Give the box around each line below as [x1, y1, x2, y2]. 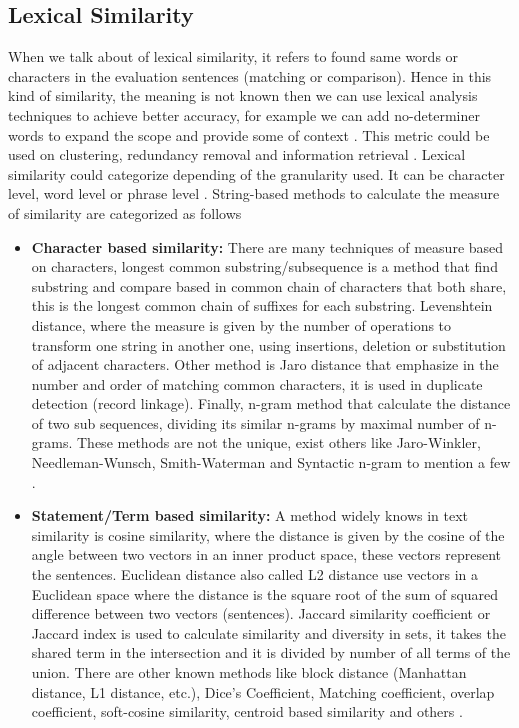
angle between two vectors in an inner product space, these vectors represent [31, 544, 501, 565]
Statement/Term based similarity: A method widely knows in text [31, 505, 469, 526]
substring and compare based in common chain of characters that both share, [31, 275, 507, 296]
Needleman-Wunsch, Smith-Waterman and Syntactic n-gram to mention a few [31, 452, 511, 473]
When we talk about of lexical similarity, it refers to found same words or [8, 46, 459, 67]
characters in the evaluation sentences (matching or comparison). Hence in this [8, 65, 492, 86]
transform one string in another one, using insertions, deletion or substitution [31, 334, 506, 355]
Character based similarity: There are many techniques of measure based [31, 236, 504, 257]
